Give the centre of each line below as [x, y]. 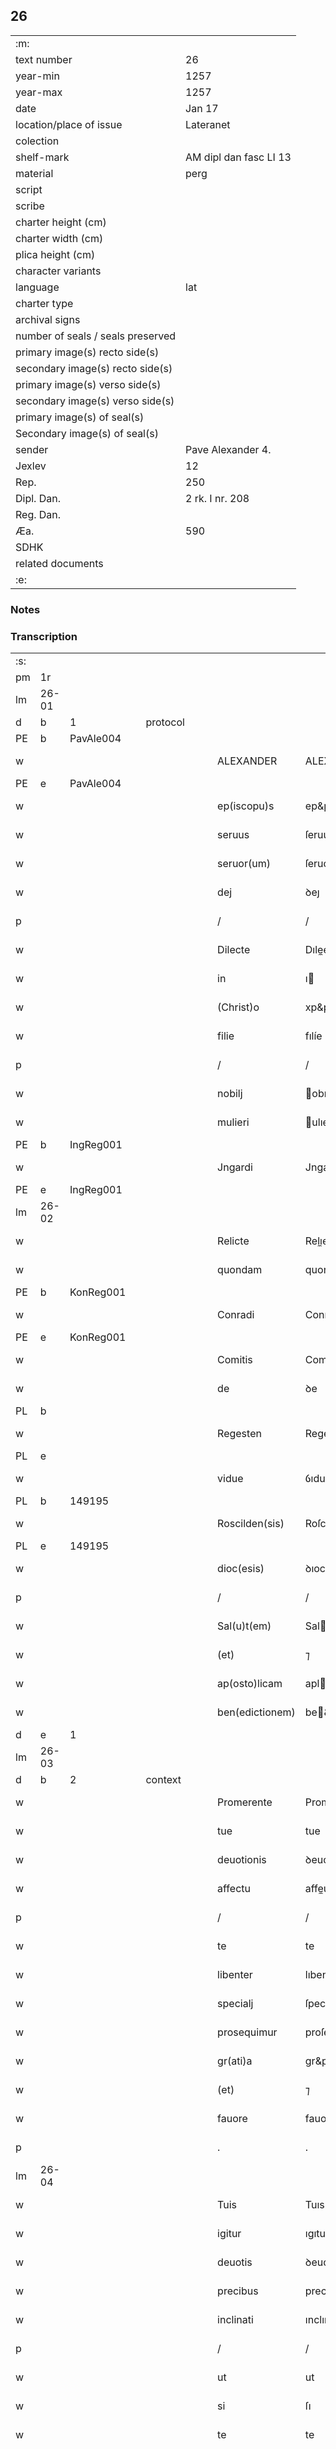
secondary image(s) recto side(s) [94, 368]
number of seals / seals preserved [96, 336]
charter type [44, 303]
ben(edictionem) [256, 1712]
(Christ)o [238, 1007]
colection [37, 141]
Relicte [233, 1241]
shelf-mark [42, 157]
